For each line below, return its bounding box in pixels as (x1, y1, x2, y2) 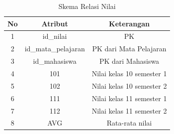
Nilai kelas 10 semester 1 (91, 68, 167, 78)
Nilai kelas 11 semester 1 (91, 93, 167, 103)
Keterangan (109, 18, 150, 28)
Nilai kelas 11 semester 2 (91, 105, 167, 116)
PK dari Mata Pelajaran (92, 43, 167, 54)
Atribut (41, 18, 68, 28)
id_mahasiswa (33, 56, 77, 66)
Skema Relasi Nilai (58, 1, 116, 11)
